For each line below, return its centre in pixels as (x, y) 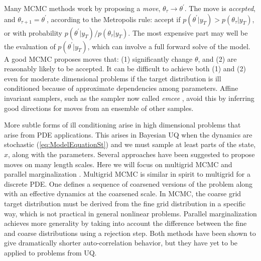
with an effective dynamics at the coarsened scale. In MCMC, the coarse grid (123, 193)
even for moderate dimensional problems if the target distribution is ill (113, 78)
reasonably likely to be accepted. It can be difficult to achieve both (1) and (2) (125, 69)
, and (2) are (217, 58)
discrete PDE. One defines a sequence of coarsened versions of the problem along (128, 183)
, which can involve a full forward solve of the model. (169, 46)
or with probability (33, 32)
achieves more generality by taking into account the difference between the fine (125, 223)
